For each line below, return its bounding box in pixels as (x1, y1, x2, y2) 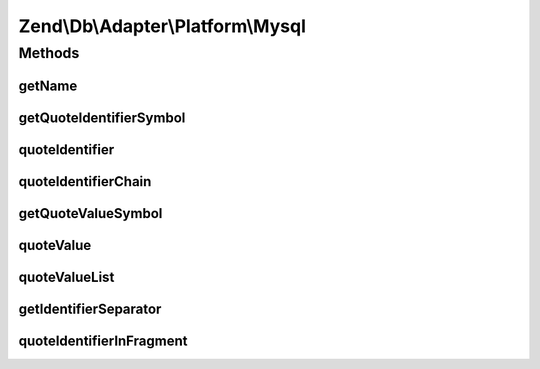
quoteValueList (18, 268, 115, 285)
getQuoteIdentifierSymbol (18, 109, 186, 126)
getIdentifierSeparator (18, 300, 162, 317)
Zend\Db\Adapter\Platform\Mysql (18, 15, 307, 37)
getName (18, 77, 78, 94)
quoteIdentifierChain (18, 173, 152, 190)
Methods (18, 44, 80, 62)
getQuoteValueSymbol (18, 205, 163, 222)
